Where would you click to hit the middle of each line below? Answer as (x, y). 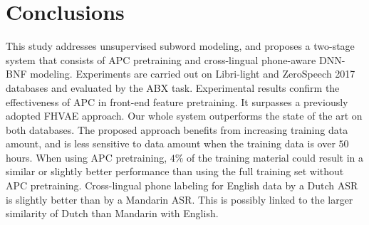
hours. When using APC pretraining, (87, 157)
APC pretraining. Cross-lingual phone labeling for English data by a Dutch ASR (182, 185)
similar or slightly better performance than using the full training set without (175, 171)
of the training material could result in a (275, 157)
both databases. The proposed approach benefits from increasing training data (177, 129)
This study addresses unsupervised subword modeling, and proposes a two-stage (180, 46)
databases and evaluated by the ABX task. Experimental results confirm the (173, 87)
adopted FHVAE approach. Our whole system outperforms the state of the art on (184, 116)
